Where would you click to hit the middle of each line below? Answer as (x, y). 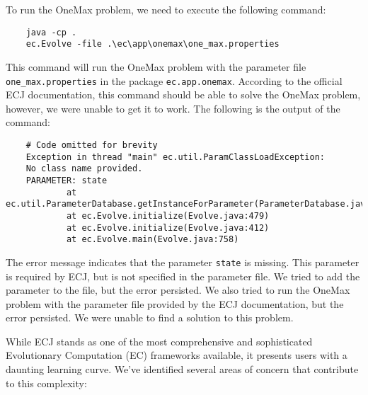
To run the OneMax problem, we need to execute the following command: (166, 9)
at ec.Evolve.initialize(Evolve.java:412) (168, 228)
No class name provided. (84, 169)
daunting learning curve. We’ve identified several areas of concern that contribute (182, 369)
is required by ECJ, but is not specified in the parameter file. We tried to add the (183, 276)
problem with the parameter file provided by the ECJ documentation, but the (175, 303)
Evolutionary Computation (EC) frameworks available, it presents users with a (177, 355)
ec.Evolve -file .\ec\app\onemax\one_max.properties (153, 44)
